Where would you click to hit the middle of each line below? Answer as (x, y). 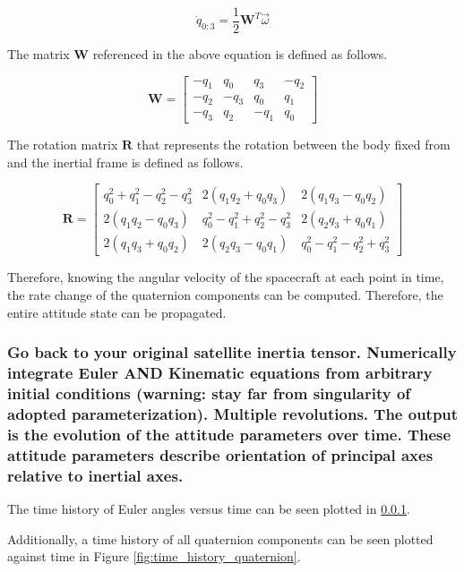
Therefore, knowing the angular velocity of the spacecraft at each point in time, (226, 277)
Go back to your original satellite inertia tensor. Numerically (232, 352)
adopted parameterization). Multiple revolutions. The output (233, 413)
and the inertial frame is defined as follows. (125, 162)
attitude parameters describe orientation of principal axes (220, 454)
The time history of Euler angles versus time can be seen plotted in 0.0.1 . (209, 508)
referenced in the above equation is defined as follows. (240, 54)
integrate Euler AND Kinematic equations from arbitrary (220, 373)
